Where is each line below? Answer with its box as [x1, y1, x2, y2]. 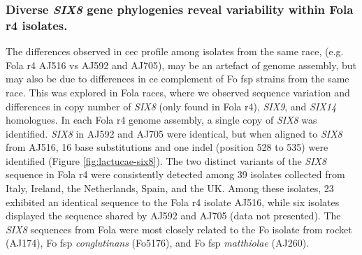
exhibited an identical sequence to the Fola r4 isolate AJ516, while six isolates [6, 194, 340, 209]
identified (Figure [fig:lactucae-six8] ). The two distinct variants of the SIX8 [6, 153, 327, 168]
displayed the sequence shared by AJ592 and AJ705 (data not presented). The [6, 208, 341, 223]
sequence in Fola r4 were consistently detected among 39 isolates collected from [6, 167, 345, 182]
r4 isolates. [6, 16, 68, 34]
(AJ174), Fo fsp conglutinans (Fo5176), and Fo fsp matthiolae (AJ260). [6, 235, 310, 250]
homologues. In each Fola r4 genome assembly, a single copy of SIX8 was [6, 112, 317, 127]
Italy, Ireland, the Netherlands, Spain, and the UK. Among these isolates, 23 [6, 181, 334, 196]
